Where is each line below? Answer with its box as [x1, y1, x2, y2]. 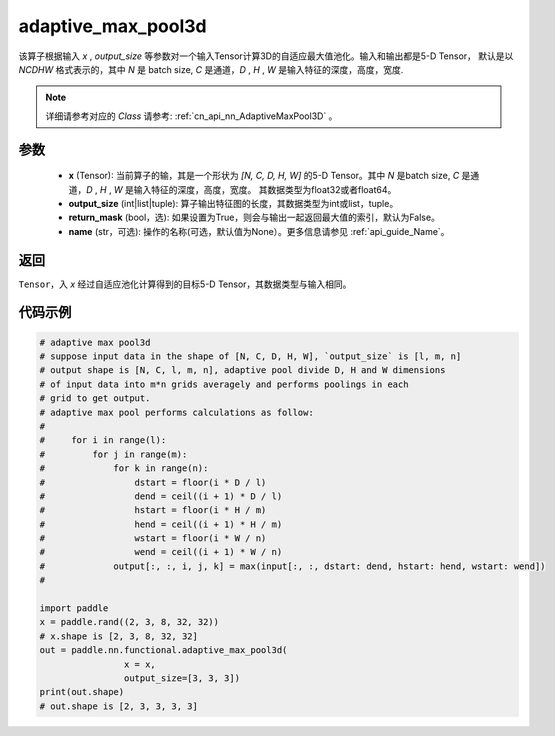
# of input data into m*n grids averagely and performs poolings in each [39, 378, 409, 390]
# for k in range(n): [39, 463, 209, 474]
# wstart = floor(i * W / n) [39, 533, 267, 544]
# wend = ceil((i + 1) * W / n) [39, 546, 283, 558]
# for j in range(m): [39, 448, 188, 460]
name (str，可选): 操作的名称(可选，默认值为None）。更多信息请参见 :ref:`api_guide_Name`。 [68, 225, 450, 237]
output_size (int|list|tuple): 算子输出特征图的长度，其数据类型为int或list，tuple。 [68, 197, 399, 209]
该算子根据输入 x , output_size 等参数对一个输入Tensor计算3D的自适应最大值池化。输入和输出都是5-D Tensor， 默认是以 [18, 50, 514, 62]
